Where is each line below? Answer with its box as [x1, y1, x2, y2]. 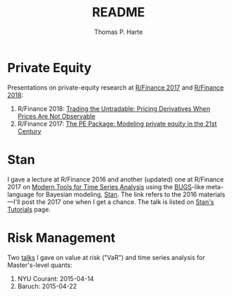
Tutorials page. [7, 205, 51, 213]
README [92, 4, 145, 20]
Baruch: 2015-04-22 [17, 282, 78, 290]
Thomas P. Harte [94, 28, 143, 36]
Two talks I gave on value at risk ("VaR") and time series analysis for [7, 253, 206, 261]
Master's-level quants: [7, 261, 73, 269]
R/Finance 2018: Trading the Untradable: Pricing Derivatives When [17, 104, 210, 113]
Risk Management [7, 230, 116, 246]
